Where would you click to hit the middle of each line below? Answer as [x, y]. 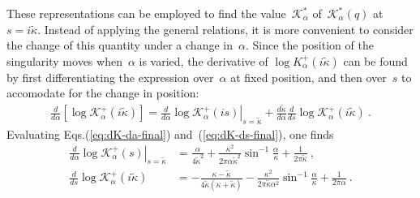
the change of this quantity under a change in [120, 45]
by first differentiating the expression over [110, 77]
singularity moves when [64, 60]
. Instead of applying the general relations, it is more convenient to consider [225, 29]
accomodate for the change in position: [103, 93]
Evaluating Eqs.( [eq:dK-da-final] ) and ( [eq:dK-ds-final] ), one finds [170, 133]
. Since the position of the [309, 45]
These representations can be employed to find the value [146, 13]
